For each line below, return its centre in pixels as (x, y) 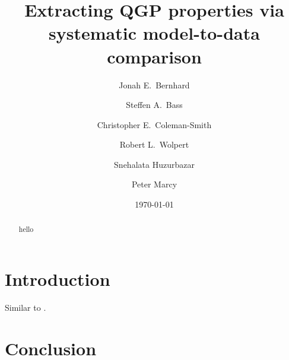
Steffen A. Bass (154, 105)
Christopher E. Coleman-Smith (154, 124)
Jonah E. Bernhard (154, 85)
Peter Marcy (154, 184)
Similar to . (26, 308)
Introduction (58, 279)
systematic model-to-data (154, 33)
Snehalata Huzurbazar (154, 164)
